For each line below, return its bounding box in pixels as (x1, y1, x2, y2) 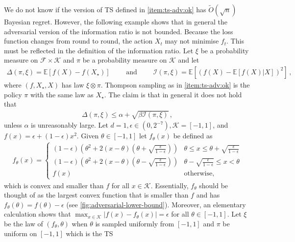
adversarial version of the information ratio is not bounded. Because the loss (4, 26, 233, 36)
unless (4, 120, 22, 130)
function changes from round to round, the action (4, 36, 153, 46)
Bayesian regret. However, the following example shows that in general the (4, 17, 227, 26)
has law (61, 80, 84, 89)
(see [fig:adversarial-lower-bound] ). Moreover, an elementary (66, 199, 246, 209)
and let (178, 55, 199, 65)
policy (4, 89, 22, 99)
